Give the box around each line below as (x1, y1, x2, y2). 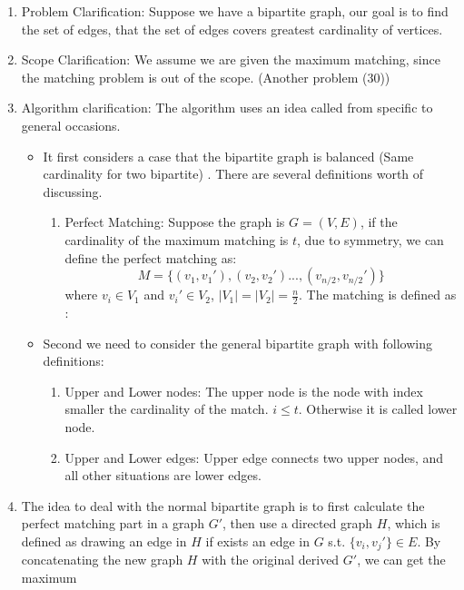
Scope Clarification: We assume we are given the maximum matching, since (21, 50, 440, 69)
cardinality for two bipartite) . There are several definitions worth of (43, 164, 424, 183)
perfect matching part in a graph (21, 514, 204, 533)
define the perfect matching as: (64, 248, 237, 267)
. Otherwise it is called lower (298, 399, 458, 418)
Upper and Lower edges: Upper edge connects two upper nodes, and (64, 447, 444, 467)
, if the (360, 212, 398, 231)
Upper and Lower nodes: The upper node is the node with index (64, 381, 423, 400)
